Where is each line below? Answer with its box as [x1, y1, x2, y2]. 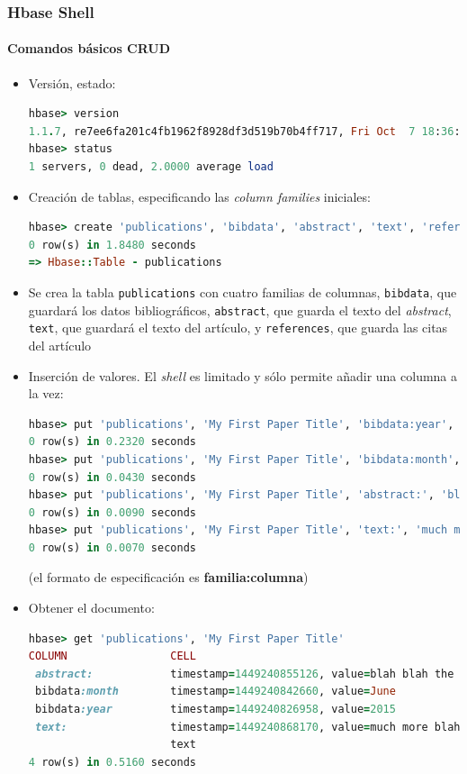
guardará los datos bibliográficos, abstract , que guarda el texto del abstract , [28, 300, 452, 319]
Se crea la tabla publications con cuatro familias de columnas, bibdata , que [28, 282, 457, 301]
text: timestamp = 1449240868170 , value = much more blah [34, 720, 461, 733]
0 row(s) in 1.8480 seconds [28, 238, 196, 251]
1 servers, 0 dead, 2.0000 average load [28, 160, 274, 174]
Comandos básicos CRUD [7, 39, 171, 58]
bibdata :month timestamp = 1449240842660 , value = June [34, 685, 396, 698]
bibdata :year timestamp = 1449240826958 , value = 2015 [34, 703, 396, 716]
